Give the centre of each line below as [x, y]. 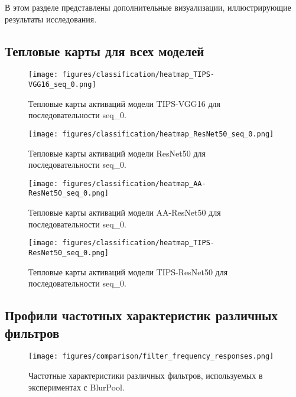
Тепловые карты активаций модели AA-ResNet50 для [125, 212]
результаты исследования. [51, 19]
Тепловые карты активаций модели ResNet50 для [117, 153]
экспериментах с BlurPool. [77, 387]
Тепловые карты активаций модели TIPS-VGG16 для [125, 103]
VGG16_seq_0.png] [62, 85]
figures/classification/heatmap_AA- [134, 183]
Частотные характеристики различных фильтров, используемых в [146, 375]
